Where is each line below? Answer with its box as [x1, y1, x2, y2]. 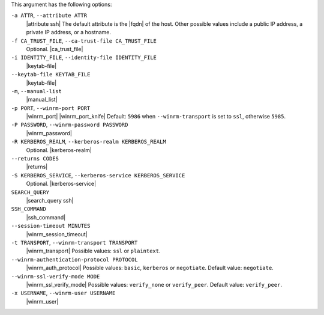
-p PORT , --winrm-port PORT [11, 104, 91, 111]
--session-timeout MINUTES [11, 222, 91, 230]
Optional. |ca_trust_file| [26, 45, 83, 52]
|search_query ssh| [26, 197, 74, 204]
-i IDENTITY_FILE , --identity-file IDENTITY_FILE [11, 54, 157, 61]
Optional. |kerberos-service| [26, 180, 96, 188]
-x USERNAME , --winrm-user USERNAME [11, 289, 116, 297]
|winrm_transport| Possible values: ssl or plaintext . [26, 247, 161, 255]
